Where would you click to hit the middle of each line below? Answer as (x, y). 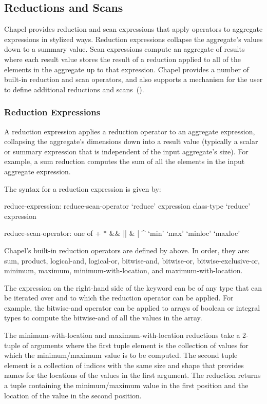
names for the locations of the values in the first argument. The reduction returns (132, 375)
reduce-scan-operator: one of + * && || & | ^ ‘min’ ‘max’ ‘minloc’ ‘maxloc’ (122, 233)
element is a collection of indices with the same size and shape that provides (124, 365)
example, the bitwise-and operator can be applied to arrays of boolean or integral (132, 307)
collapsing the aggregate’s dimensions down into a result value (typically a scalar (131, 141)
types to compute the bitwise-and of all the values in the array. (103, 318)
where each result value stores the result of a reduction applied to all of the (122, 59)
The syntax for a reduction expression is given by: (83, 188)
